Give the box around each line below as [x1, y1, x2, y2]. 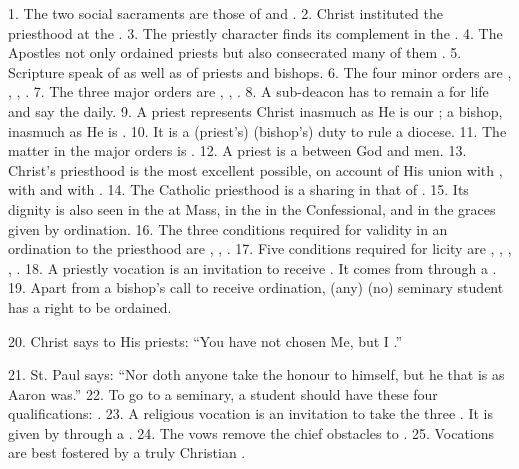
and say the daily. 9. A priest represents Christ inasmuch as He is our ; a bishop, [8, 100, 503, 121]
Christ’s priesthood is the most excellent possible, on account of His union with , [8, 159, 503, 180]
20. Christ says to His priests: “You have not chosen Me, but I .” [8, 330, 403, 351]
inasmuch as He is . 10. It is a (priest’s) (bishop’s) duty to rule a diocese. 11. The [8, 120, 507, 141]
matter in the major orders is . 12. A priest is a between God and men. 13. [8, 140, 467, 161]
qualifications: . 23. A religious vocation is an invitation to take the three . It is [8, 403, 493, 424]
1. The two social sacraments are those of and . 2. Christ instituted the [8, 3, 443, 23]
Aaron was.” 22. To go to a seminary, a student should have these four [8, 383, 438, 404]
